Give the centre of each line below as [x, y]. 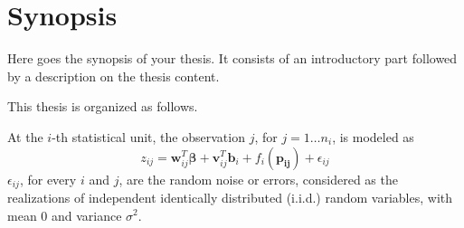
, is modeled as [373, 136]
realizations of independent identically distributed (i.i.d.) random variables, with [230, 197]
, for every [48, 179]
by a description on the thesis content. [114, 76]
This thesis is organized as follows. [103, 106]
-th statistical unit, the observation [148, 136]
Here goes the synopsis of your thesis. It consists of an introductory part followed [232, 58]
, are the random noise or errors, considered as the [258, 179]
